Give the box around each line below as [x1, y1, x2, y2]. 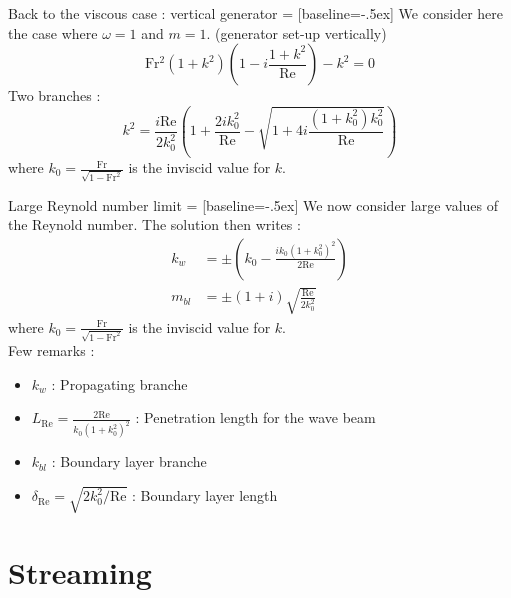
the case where [8, 22, 98, 43]
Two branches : [8, 85, 101, 106]
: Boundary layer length [131, 485, 278, 506]
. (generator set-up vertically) [206, 22, 387, 43]
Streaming [8, 551, 152, 592]
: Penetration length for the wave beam [135, 407, 376, 428]
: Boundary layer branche [51, 451, 207, 472]
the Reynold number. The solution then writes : [8, 214, 301, 235]
